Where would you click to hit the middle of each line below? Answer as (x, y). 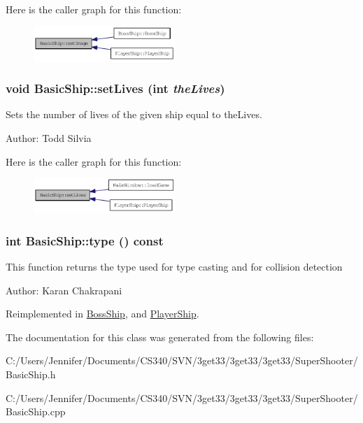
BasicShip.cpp (36, 411)
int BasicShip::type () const (85, 240)
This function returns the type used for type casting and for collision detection (174, 267)
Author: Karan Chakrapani (64, 290)
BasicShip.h (31, 374)
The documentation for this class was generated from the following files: (160, 337)
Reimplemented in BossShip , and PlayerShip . (102, 314)
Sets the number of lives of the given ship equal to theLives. (134, 114)
